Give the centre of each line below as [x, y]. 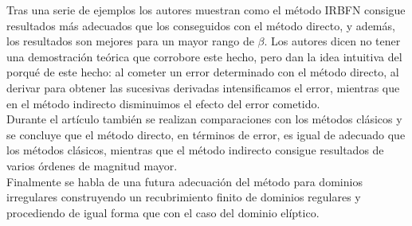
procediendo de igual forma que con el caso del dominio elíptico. [163, 212]
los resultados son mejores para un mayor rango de [130, 41]
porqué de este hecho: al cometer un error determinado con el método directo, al [203, 72]
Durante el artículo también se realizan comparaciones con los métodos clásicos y [204, 119]
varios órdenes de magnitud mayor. [92, 165]
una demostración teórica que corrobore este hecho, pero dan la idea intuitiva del [204, 56]
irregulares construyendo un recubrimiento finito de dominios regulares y [184, 197]
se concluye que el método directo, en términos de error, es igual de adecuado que [206, 134]
